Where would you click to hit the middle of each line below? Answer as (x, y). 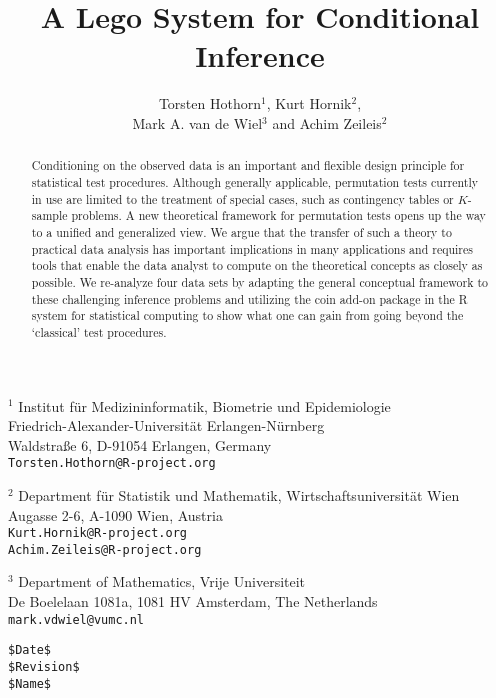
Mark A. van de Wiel (197, 122)
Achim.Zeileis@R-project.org (105, 549)
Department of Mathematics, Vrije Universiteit (162, 581)
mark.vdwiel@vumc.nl (76, 619)
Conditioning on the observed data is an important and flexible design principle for (248, 165)
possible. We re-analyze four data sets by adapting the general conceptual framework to (260, 281)
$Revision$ (44, 666)
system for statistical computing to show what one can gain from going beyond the (247, 315)
